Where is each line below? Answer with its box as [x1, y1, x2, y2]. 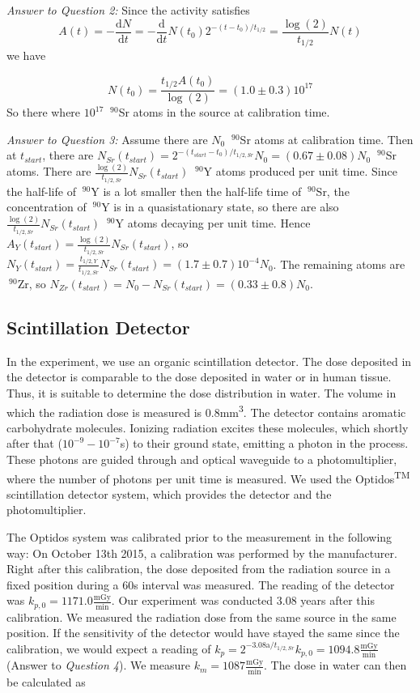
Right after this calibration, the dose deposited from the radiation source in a [6, 560, 391, 577]
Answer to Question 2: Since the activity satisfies [6, 2, 250, 18]
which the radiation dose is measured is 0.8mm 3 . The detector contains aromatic [6, 401, 406, 420]
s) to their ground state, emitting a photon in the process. [120, 435, 409, 452]
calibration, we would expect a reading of [6, 640, 211, 657]
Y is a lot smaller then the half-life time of [91, 182, 302, 199]
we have [6, 47, 46, 64]
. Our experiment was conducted [111, 592, 274, 609]
